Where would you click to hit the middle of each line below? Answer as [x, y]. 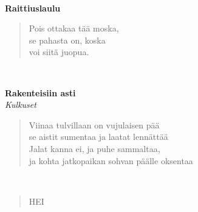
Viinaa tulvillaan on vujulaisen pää [94, 124]
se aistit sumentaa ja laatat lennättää [98, 137]
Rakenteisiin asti [40, 92]
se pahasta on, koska [67, 40]
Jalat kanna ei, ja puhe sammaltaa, [94, 148]
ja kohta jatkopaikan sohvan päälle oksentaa [111, 160]
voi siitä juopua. [59, 52]
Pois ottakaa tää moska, [74, 28]
